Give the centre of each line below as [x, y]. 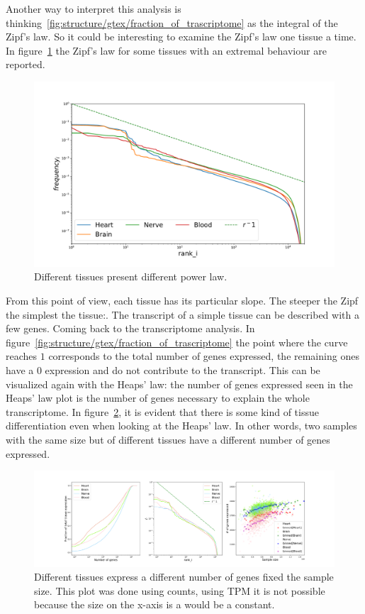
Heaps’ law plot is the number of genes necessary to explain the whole [158, 398]
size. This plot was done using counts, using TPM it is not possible [180, 590]
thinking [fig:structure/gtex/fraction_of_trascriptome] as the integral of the [172, 22]
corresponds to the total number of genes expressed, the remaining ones [204, 356]
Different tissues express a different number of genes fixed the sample [184, 577]
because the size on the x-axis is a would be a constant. [155, 604]
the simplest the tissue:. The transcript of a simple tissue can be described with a [182, 314]
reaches [22, 356]
